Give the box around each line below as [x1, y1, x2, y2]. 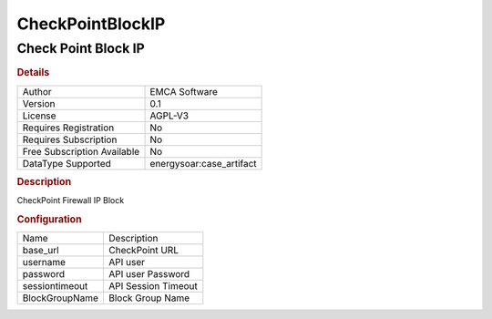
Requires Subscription [22, 133, 118, 146]
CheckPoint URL [108, 244, 179, 257]
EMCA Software [149, 85, 219, 98]
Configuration [16, 213, 82, 226]
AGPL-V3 [149, 109, 190, 122]
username [22, 256, 67, 269]
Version [22, 97, 56, 109]
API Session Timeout [108, 280, 198, 293]
